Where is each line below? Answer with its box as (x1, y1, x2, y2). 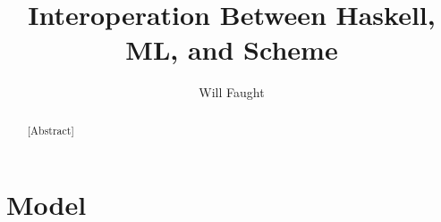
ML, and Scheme (125, 31, 338, 68)
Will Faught (199, 83, 265, 102)
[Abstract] (27, 122, 74, 137)
